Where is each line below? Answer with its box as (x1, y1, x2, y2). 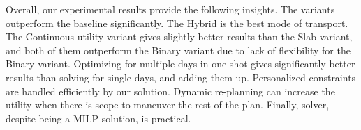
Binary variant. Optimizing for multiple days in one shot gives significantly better (6, 56, 355, 71)
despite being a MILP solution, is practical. (6, 111, 191, 125)
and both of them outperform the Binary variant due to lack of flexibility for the (6, 42, 351, 57)
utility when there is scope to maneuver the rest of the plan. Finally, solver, (6, 97, 330, 112)
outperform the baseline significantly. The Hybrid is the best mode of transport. (6, 15, 348, 30)
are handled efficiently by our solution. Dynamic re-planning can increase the (6, 83, 335, 98)
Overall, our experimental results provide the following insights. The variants (6, 2, 335, 16)
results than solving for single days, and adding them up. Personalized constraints (6, 70, 356, 84)
